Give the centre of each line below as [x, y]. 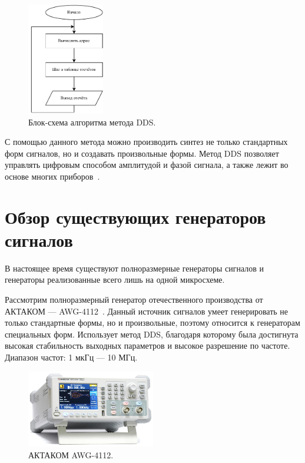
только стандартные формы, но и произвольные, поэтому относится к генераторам [152, 323]
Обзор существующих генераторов [135, 216]
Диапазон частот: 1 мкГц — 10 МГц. [71, 357]
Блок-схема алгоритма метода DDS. [92, 122]
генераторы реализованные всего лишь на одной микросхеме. [115, 280]
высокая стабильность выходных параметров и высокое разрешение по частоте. [147, 345]
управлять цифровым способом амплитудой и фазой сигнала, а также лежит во [147, 165]
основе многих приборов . [52, 176]
